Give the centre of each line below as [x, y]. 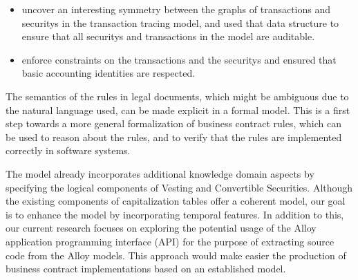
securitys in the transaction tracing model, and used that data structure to [180, 22]
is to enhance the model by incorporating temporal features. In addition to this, [175, 214]
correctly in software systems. [68, 150]
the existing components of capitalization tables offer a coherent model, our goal [176, 201]
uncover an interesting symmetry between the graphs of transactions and [176, 9]
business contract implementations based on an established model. [146, 269]
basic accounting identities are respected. [109, 73]
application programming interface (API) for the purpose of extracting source [170, 241]
